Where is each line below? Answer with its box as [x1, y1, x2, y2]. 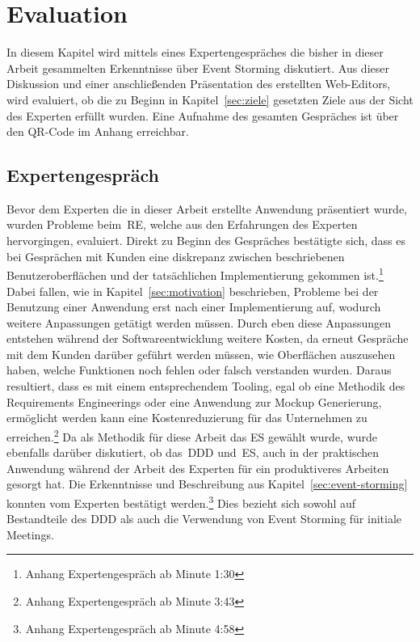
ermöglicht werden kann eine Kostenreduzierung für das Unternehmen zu [6, 409, 367, 426]
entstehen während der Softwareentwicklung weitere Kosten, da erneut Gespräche [6, 330, 409, 347]
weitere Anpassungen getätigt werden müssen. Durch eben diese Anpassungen [6, 314, 392, 331]
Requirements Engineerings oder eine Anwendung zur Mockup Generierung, [6, 393, 382, 410]
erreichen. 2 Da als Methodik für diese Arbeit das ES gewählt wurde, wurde [6, 425, 378, 445]
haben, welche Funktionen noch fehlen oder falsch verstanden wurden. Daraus [6, 361, 392, 378]
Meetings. [6, 526, 54, 543]
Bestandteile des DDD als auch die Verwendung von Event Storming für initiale [6, 510, 402, 527]
